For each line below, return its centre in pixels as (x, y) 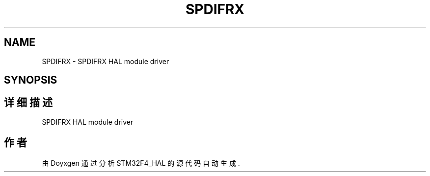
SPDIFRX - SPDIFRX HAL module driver (106, 61)
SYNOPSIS (31, 80)
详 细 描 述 (28, 103)
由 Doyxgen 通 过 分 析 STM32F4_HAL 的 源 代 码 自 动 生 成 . (141, 163)
